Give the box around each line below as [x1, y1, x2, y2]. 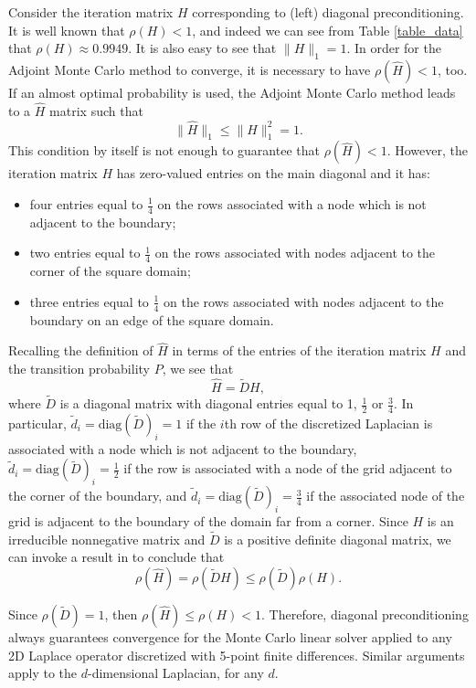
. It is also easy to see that [128, 38, 277, 58]
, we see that [162, 359, 234, 378]
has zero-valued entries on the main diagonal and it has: [116, 164, 430, 183]
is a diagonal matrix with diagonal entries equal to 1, [59, 394, 357, 413]
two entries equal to [29, 243, 141, 262]
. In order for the [346, 38, 441, 58]
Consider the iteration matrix [8, 3, 174, 21]
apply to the [8, 663, 78, 683]
